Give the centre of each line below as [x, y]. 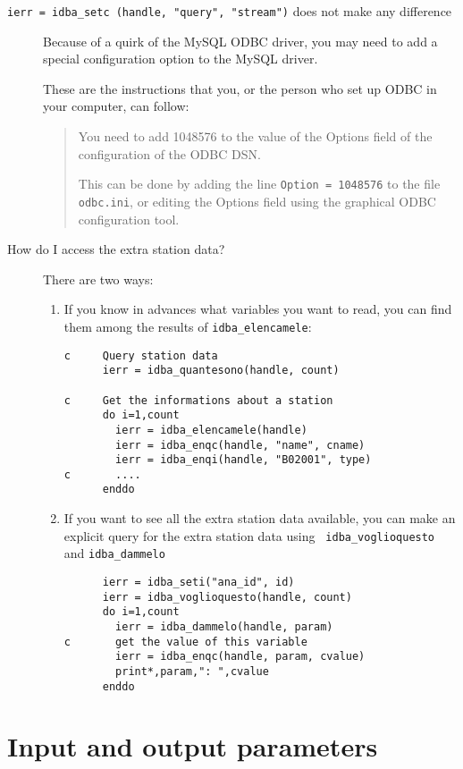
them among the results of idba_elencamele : [188, 326]
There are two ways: [98, 279]
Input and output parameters [193, 746]
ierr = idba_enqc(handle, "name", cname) [240, 445]
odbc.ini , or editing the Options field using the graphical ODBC [257, 201]
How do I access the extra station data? [116, 249]
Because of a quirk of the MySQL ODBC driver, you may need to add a [240, 41]
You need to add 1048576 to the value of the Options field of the [255, 136]
